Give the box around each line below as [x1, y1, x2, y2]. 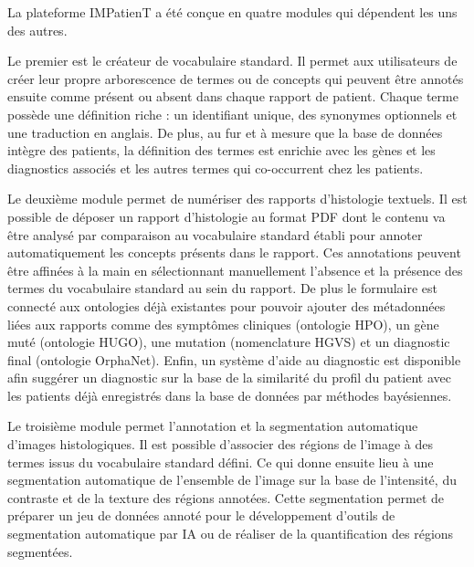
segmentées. [7, 541, 73, 561]
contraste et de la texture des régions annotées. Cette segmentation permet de [7, 488, 445, 507]
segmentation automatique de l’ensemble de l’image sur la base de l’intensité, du [7, 470, 457, 489]
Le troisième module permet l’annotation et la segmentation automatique [7, 416, 418, 436]
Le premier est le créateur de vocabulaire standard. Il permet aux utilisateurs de [7, 51, 458, 70]
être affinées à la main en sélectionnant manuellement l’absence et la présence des [7, 260, 463, 279]
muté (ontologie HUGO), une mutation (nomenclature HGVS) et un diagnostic [7, 332, 450, 352]
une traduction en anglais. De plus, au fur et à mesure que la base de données [7, 122, 443, 142]
